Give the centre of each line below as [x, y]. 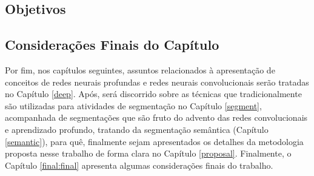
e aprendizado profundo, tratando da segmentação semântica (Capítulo [137, 129]
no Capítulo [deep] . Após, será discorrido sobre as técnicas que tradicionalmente [153, 94]
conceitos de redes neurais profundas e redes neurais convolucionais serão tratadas [157, 82]
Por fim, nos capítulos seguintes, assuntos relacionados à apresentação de [140, 69]
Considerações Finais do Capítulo [112, 45]
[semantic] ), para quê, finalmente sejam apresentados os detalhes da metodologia [154, 141]
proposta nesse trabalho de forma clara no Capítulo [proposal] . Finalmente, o [148, 153]
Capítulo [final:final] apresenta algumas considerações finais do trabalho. [139, 165]
